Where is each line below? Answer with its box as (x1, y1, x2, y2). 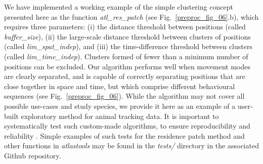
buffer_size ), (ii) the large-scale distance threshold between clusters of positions (4, 31, 251, 42)
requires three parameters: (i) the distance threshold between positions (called (4, 21, 246, 32)
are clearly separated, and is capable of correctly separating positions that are (4, 71, 245, 81)
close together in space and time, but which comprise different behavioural (4, 80, 235, 91)
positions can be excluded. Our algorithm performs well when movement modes (4, 61, 250, 71)
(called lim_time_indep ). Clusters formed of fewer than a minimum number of (4, 51, 248, 61)
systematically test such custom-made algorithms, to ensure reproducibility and (4, 120, 250, 131)
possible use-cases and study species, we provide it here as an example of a (4, 100, 236, 111)
